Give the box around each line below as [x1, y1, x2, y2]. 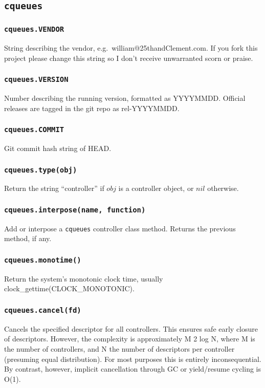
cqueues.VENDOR [4, 25, 64, 34]
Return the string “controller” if [4, 183, 104, 193]
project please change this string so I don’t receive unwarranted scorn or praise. [4, 52, 253, 63]
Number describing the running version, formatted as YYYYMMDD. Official [4, 93, 246, 103]
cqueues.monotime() [4, 256, 81, 264]
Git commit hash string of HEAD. [4, 143, 112, 154]
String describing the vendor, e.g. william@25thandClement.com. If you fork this [4, 42, 258, 53]
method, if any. [4, 233, 52, 244]
